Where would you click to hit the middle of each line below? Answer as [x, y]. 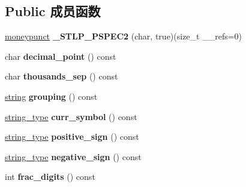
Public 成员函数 [53, 11]
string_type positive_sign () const [72, 137]
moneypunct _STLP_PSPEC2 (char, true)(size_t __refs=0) [124, 36]
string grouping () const [51, 96]
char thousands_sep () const [61, 76]
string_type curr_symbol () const [71, 116]
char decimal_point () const [61, 56]
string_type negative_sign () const [73, 156]
